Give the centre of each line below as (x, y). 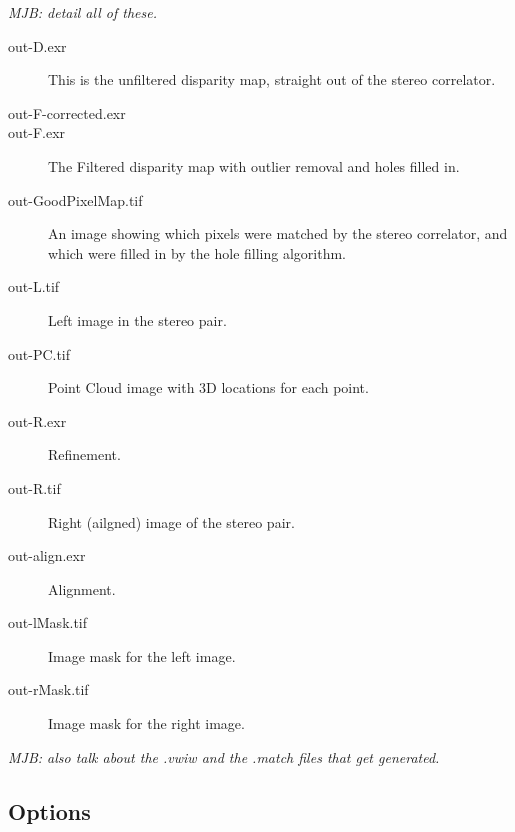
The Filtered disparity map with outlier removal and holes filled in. (254, 165)
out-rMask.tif (48, 689)
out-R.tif (34, 487)
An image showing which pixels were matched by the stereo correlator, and (278, 233)
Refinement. (84, 454)
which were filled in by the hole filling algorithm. (197, 252)
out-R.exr (37, 420)
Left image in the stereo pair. (137, 319)
